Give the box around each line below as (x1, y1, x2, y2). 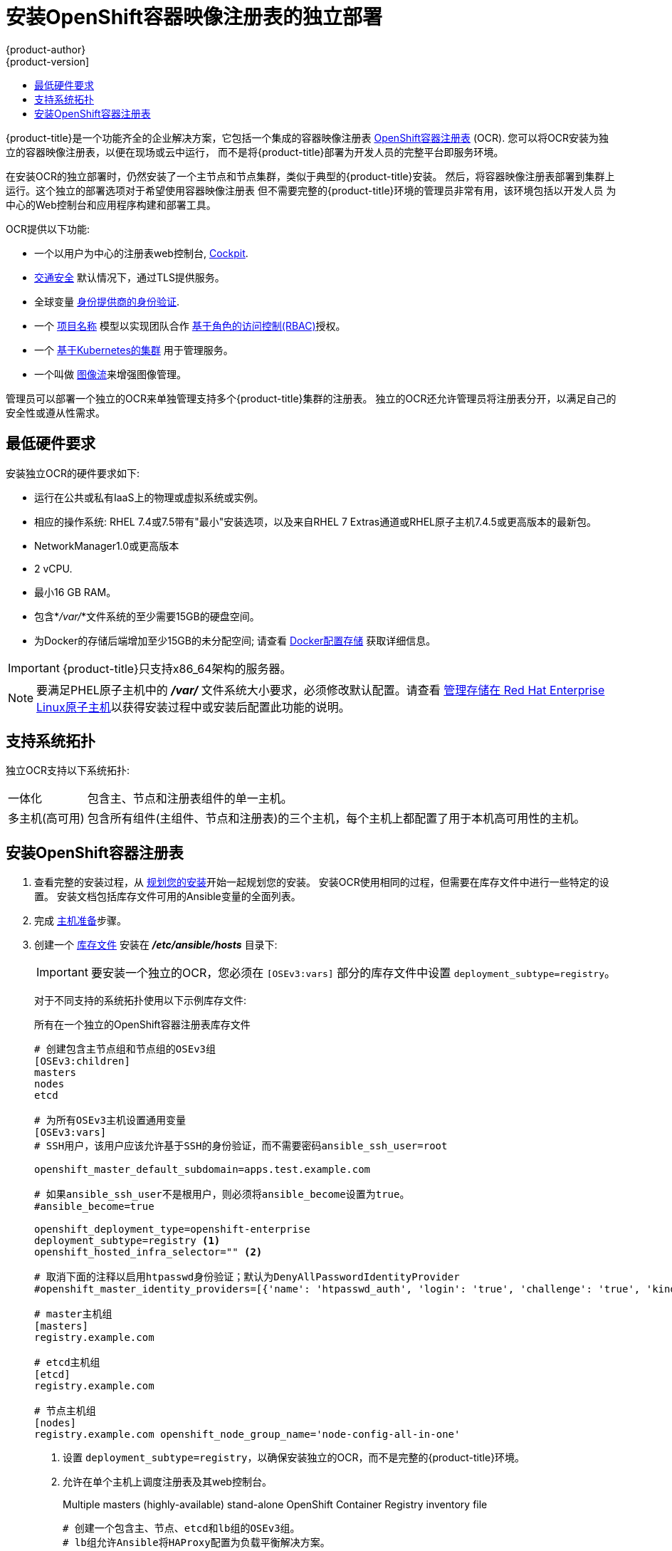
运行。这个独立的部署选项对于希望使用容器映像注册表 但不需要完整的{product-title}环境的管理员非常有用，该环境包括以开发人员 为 (6, 184, 616, 197)
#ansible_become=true (34, 1201, 154, 1213)
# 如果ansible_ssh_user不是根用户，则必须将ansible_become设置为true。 (34, 1189, 410, 1201)
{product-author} (6, 43, 86, 56)
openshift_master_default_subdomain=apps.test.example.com (34, 1164, 371, 1176)
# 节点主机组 (34, 1405, 96, 1417)
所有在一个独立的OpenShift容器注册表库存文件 (34, 1018, 251, 1031)
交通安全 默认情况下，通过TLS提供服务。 (34, 271, 225, 283)
